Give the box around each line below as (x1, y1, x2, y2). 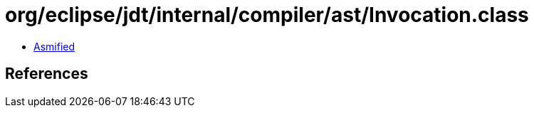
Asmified (33, 40, 75, 53)
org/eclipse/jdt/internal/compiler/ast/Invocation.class (5, 3, 529, 27)
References (5, 65, 88, 83)
